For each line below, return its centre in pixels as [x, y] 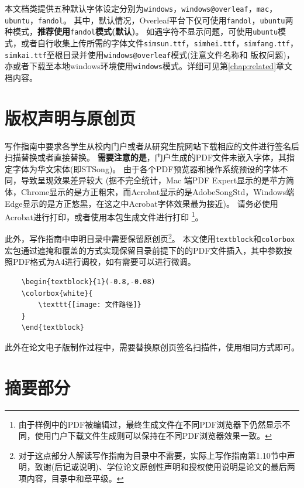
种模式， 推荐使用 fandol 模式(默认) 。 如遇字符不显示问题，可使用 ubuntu [141, 31]
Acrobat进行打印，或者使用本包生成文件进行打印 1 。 [104, 216]
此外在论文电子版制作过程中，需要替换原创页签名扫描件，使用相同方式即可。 [152, 347]
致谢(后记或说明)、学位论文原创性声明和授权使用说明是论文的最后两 [165, 467]
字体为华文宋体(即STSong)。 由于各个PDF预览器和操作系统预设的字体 [146, 168]
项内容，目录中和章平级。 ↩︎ [71, 478]
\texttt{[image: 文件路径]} [90, 305]
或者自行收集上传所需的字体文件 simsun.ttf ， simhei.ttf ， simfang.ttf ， [159, 42]
